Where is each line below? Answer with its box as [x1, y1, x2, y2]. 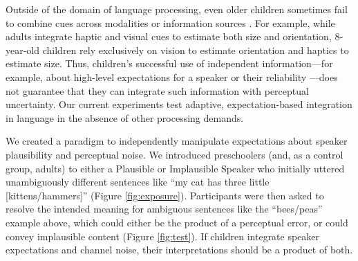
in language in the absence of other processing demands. [6, 110, 244, 125]
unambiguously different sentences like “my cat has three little [6, 174, 270, 189]
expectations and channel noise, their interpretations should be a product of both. [6, 242, 353, 257]
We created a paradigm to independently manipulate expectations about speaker [6, 134, 348, 148]
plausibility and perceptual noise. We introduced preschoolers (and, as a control [6, 147, 343, 161]
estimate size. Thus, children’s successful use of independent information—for [6, 56, 333, 71]
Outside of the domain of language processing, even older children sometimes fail [6, 2, 348, 16]
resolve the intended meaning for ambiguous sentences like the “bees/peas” [6, 201, 323, 216]
